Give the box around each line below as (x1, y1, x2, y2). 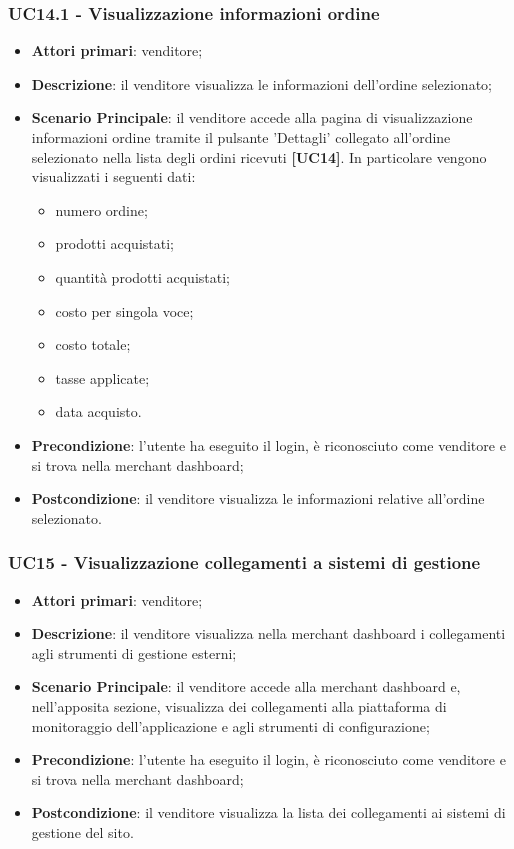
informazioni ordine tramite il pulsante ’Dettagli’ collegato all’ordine (31, 127, 451, 147)
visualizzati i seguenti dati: (31, 166, 196, 187)
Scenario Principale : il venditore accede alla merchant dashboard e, (31, 676, 461, 697)
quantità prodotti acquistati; (55, 266, 230, 287)
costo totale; (55, 334, 131, 355)
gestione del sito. (31, 821, 134, 842)
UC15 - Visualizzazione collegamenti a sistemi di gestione (8, 550, 481, 575)
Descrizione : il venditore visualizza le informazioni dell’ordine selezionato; (31, 73, 492, 94)
